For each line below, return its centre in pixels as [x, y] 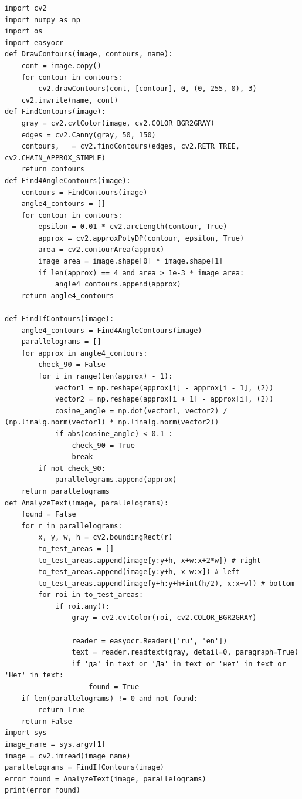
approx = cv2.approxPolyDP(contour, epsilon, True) [141, 238]
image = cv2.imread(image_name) [68, 756]
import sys [26, 733]
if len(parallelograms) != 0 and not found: [110, 698]
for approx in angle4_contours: [84, 353]
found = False [49, 515]
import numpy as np [43, 20]
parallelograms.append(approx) [116, 480]
